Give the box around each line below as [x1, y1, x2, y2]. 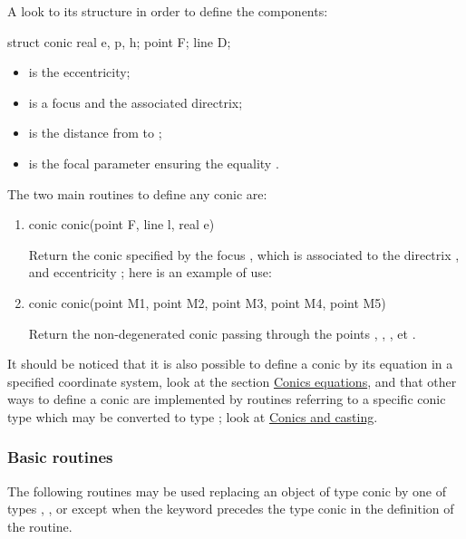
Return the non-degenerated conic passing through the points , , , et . [28, 323, 416, 342]
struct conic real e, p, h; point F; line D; [7, 32, 231, 51]
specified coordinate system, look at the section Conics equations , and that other [7, 371, 457, 390]
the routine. [7, 516, 73, 535]
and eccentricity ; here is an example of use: [28, 263, 272, 282]
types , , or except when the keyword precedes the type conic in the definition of [7, 499, 454, 518]
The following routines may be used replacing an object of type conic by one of [7, 481, 447, 500]
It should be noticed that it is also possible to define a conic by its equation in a [7, 354, 453, 373]
